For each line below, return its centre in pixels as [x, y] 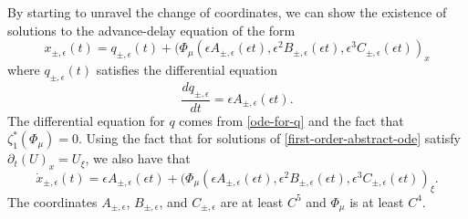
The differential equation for [86, 120]
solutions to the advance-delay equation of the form [151, 30]
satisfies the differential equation [187, 69]
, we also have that [138, 158]
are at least [252, 201]
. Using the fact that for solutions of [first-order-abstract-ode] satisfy [270, 138]
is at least [377, 201]
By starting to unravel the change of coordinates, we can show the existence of [227, 12]
